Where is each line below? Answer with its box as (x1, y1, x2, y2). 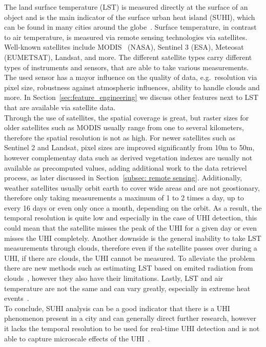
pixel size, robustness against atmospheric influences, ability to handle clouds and (4, 81, 260, 92)
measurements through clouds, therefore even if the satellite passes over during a (4, 242, 257, 253)
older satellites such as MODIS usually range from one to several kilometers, (4, 122, 244, 133)
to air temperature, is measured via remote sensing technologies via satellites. (4, 31, 248, 42)
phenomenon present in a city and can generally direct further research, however (4, 313, 257, 323)
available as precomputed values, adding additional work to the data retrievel (4, 162, 247, 173)
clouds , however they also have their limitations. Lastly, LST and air (4, 273, 223, 283)
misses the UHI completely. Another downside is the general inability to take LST (4, 232, 261, 243)
